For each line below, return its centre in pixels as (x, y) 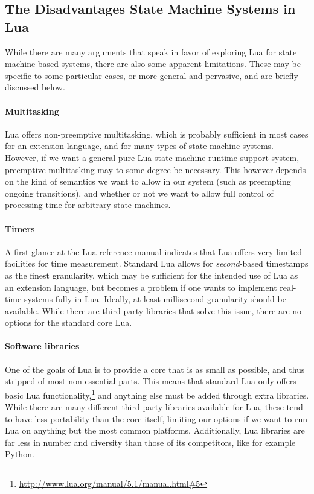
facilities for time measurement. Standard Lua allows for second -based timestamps (157, 263)
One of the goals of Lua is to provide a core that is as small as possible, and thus (155, 369)
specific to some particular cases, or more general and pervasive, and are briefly (152, 75)
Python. (20, 454)
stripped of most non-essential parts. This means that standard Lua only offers (151, 381)
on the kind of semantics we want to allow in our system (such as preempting (148, 181)
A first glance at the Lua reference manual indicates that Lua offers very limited (153, 251)
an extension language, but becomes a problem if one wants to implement (141, 287)
